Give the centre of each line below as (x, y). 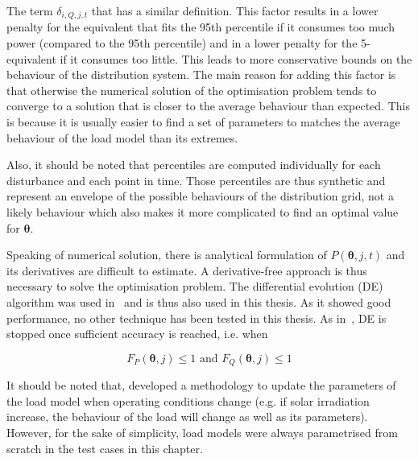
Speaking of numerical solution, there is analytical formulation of (167, 255)
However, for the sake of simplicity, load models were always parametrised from (202, 432)
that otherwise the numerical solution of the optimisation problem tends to (192, 90)
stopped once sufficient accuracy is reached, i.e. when (137, 334)
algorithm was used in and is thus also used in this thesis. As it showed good (199, 301)
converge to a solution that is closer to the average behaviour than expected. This (208, 106)
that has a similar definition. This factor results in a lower (235, 10)
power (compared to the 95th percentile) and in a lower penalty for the (182, 43)
